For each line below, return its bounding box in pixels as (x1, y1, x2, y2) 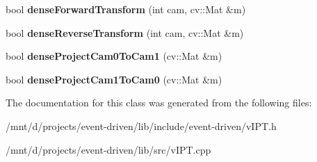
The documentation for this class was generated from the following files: (6, 95, 312, 110)
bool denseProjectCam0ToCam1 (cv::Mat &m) (6, 49, 222, 63)
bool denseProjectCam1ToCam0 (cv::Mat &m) (6, 72, 222, 86)
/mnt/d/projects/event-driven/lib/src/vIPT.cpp (6, 142, 211, 156)
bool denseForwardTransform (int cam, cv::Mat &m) (6, 2, 246, 16)
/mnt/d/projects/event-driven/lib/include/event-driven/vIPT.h (6, 118, 277, 133)
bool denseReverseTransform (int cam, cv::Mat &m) (6, 25, 244, 40)
